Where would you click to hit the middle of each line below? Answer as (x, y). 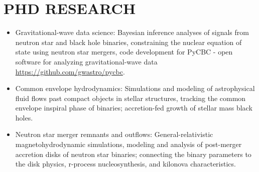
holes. (24, 117)
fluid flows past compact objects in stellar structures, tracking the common (131, 98)
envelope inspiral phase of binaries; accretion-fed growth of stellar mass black (134, 108)
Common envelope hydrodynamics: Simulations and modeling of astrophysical (135, 88)
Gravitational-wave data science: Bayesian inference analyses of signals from (132, 32)
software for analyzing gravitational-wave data (86, 61)
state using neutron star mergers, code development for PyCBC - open (124, 52)
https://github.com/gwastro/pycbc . (70, 71)
